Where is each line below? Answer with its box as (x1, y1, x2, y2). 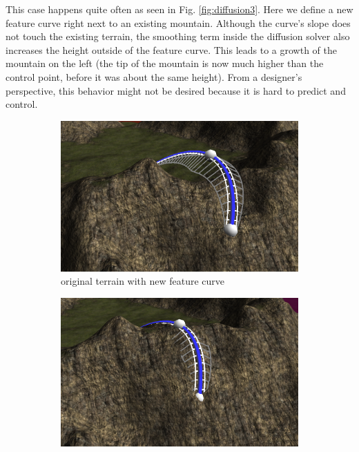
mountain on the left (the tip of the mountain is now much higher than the (6, 56, 324, 70)
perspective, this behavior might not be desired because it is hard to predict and (6, 83, 346, 97)
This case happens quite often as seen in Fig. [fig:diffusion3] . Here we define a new (6, 2, 353, 16)
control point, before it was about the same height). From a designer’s (6, 69, 302, 84)
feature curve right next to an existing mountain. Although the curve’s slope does (6, 15, 351, 30)
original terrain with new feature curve (61, 274, 225, 288)
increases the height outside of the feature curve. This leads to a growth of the (6, 42, 338, 57)
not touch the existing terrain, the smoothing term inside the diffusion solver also (6, 29, 350, 44)
